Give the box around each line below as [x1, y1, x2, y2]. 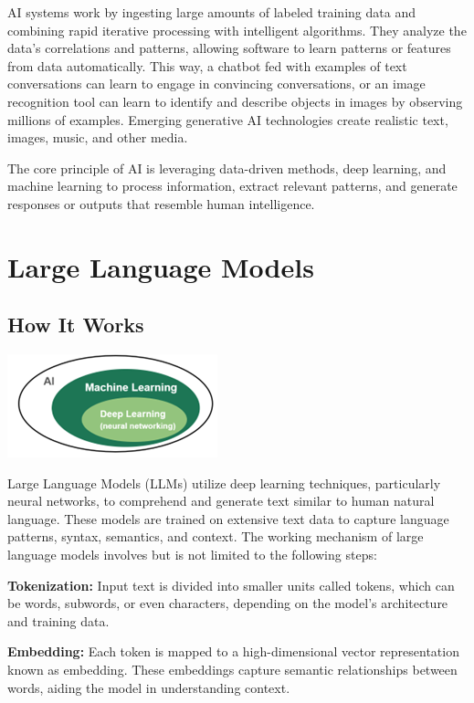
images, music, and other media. [7, 128, 188, 147]
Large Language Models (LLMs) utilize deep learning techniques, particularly [7, 473, 441, 492]
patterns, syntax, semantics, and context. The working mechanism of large [7, 527, 424, 546]
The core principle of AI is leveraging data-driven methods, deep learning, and [7, 158, 447, 177]
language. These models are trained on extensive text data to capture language [7, 509, 449, 528]
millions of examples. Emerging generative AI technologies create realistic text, [7, 110, 448, 129]
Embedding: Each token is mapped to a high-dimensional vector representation [7, 642, 459, 661]
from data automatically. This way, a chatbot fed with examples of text [7, 56, 407, 75]
